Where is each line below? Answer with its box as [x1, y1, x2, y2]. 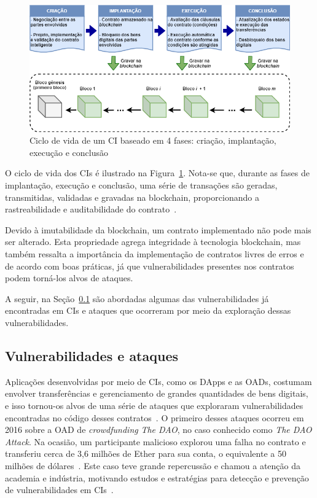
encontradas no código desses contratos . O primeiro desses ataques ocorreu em [5, 411, 304, 424]
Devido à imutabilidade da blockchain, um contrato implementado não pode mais [5, 223, 311, 236]
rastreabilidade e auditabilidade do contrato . [5, 203, 177, 216]
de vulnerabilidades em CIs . [5, 483, 114, 496]
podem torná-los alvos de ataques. [5, 271, 133, 284]
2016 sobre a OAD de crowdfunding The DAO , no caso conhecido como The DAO [5, 423, 312, 436]
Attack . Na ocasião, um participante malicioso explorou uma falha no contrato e [5, 435, 306, 448]
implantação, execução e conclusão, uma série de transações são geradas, [5, 179, 278, 192]
